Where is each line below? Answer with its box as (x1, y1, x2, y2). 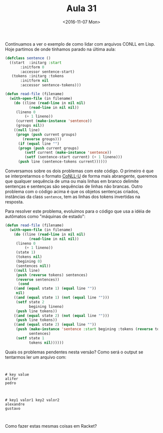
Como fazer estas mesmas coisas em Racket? (5, 423, 97, 429)
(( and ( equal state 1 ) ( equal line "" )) (14, 286, 97, 291)
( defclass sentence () (5, 55, 51, 61)
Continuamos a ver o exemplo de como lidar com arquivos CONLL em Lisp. (5, 41, 155, 47)
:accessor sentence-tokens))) (20, 83, 81, 88)
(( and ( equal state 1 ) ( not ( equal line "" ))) (14, 295, 110, 300)
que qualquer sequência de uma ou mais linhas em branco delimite (5, 178, 139, 184)
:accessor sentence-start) (20, 69, 75, 74)
